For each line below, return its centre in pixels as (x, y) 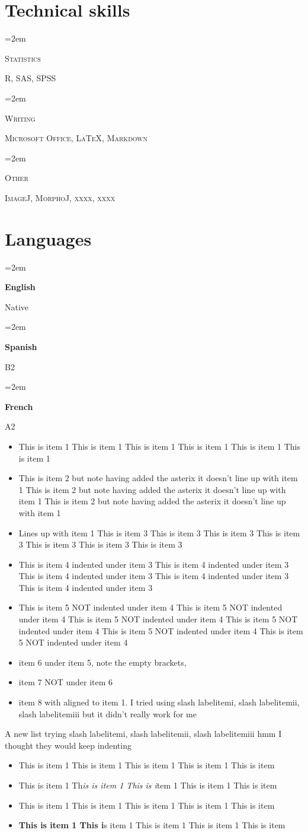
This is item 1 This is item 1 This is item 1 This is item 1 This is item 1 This (159, 446)
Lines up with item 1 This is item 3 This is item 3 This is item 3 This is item (159, 532)
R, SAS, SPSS (31, 78)
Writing (20, 118)
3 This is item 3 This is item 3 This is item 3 (100, 544)
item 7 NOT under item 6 (66, 682)
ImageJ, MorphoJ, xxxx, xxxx (60, 197)
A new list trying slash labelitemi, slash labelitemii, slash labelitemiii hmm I (143, 734)
